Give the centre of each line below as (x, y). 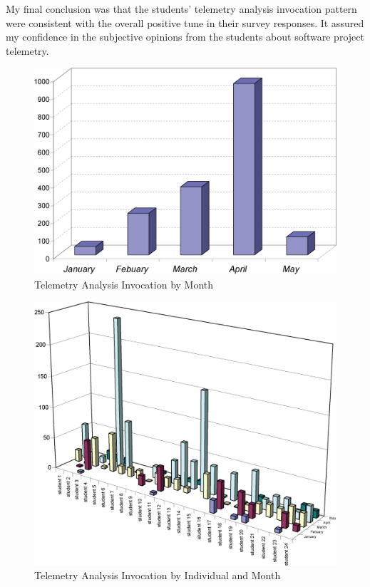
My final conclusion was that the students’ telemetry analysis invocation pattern (181, 9)
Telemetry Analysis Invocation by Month (124, 284)
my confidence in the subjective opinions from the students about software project (185, 37)
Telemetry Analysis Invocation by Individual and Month (158, 575)
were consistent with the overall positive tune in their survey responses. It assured (185, 22)
